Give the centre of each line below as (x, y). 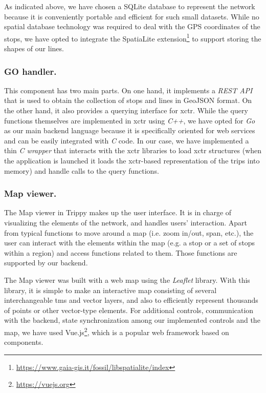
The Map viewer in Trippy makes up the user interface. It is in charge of (118, 212)
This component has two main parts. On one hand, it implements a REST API (128, 90)
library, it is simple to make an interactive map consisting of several (110, 290)
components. (24, 342)
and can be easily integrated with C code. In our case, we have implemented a (127, 140)
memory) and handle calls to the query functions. (82, 170)
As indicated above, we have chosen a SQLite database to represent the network (130, 6)
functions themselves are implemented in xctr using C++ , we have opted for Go (130, 120)
